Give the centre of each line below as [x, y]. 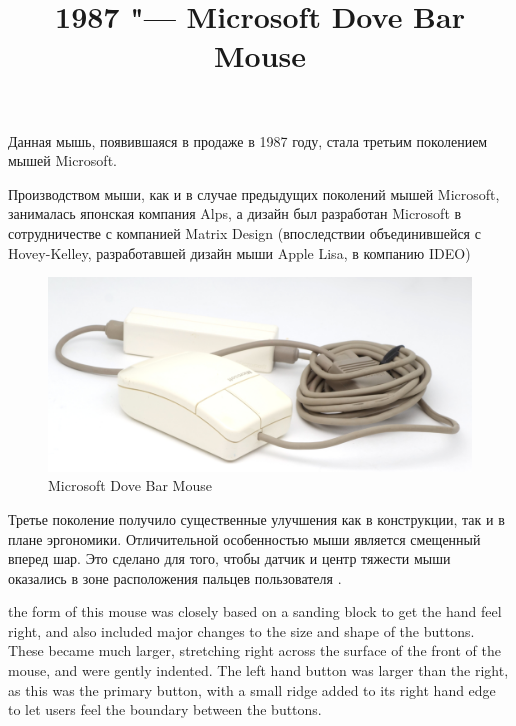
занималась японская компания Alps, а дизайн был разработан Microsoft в [235, 213]
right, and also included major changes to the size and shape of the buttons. [241, 630]
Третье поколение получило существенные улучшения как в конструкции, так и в [256, 518]
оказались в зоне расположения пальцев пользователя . [175, 577]
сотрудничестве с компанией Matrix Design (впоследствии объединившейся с [244, 232]
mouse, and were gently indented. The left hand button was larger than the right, [258, 670]
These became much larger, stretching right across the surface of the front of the [254, 650]
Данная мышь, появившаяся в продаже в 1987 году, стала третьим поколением [248, 140]
